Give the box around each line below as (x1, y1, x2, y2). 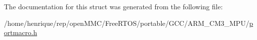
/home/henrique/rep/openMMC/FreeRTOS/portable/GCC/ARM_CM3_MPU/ (4, 18, 250, 28)
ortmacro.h (4, 27, 37, 38)
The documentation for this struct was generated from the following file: (4, 1, 223, 11)
